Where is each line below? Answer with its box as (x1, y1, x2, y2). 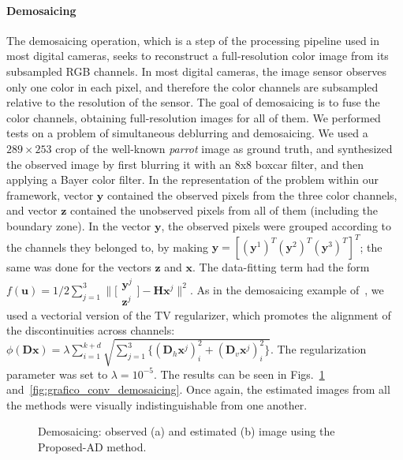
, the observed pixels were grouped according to (161, 217, 391, 234)
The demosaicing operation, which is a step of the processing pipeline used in (6, 32, 380, 48)
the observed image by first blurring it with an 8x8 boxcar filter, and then (6, 155, 364, 172)
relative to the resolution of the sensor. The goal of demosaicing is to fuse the (6, 94, 380, 110)
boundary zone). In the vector (6, 217, 151, 234)
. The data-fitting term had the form (192, 259, 370, 275)
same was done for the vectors (6, 259, 151, 275)
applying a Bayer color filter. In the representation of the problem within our (6, 171, 379, 188)
